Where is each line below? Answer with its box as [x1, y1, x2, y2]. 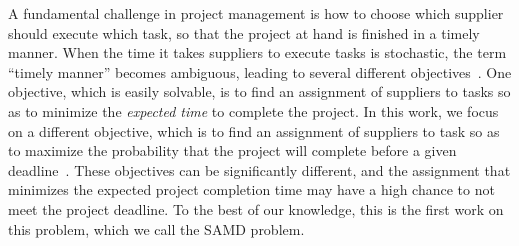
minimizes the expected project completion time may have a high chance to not [8, 179, 495, 200]
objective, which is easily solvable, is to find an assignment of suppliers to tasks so [8, 81, 511, 102]
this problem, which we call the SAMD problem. [8, 218, 305, 239]
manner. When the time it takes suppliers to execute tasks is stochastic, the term [8, 42, 507, 63]
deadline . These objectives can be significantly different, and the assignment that [8, 159, 511, 180]
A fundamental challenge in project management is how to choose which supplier [8, 3, 504, 23]
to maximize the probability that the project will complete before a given [8, 140, 457, 161]
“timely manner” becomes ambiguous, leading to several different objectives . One [8, 61, 512, 82]
